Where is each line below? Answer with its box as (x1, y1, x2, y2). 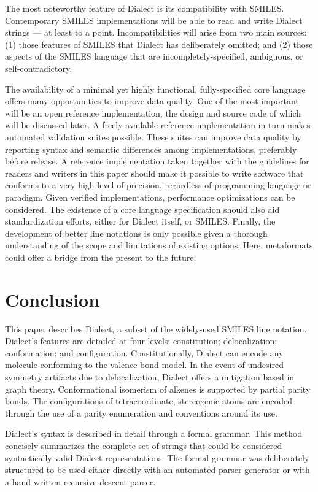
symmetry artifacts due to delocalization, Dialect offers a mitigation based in (5, 370, 295, 383)
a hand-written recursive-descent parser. (5, 475, 156, 488)
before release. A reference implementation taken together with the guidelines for (5, 155, 309, 167)
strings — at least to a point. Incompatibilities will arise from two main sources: (5, 26, 307, 39)
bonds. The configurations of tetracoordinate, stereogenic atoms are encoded (5, 394, 292, 407)
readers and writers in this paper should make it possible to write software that (5, 166, 304, 179)
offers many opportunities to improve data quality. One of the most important (5, 94, 299, 107)
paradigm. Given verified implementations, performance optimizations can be (5, 190, 295, 203)
